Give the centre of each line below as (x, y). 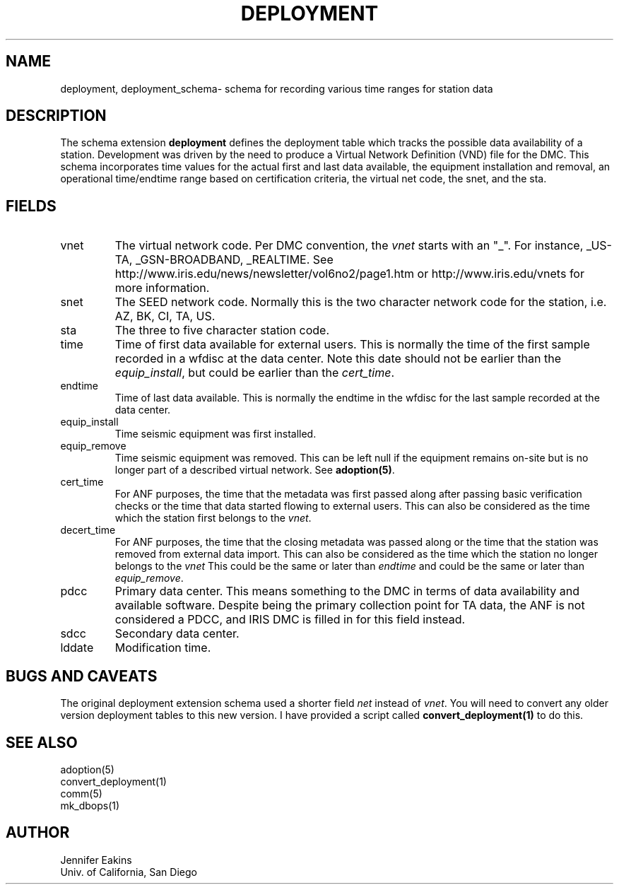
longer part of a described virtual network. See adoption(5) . (255, 470)
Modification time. (163, 648)
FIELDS (31, 206)
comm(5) (81, 793)
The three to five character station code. (222, 330)
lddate (77, 648)
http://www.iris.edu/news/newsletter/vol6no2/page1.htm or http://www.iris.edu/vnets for (349, 274)
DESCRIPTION (56, 116)
